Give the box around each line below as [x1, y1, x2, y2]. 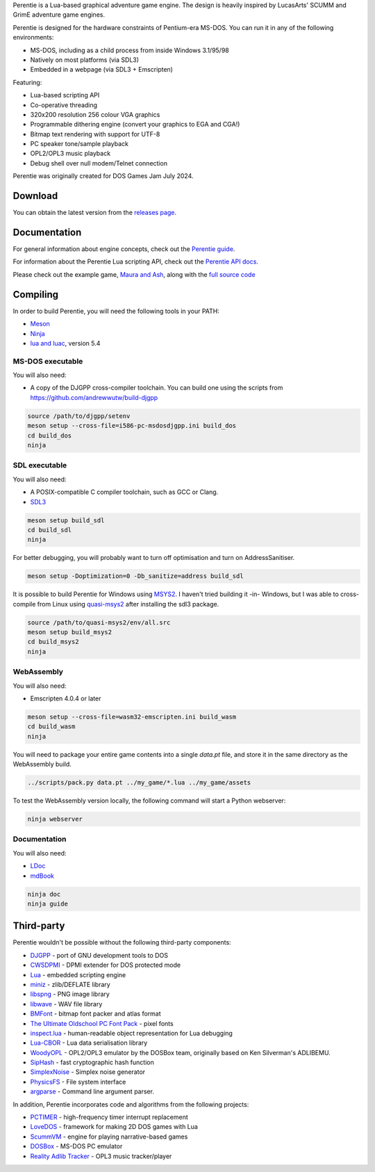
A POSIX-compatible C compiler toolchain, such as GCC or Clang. [30, 488, 219, 497]
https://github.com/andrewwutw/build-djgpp [30, 393, 158, 401]
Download [12, 190, 58, 202]
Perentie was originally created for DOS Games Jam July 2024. [12, 172, 194, 180]
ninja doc [27, 890, 61, 898]
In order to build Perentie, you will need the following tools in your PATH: [12, 307, 220, 315]
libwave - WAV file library [30, 1000, 103, 1008]
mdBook [30, 872, 55, 880]
